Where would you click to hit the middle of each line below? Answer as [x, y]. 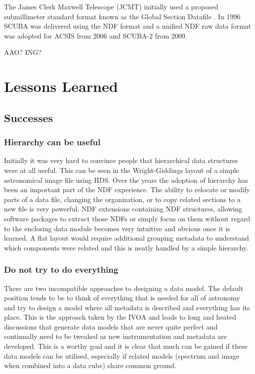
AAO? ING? [23, 52]
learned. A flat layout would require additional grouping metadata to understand [127, 238]
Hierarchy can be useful [52, 142]
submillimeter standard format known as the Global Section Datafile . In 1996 [122, 16]
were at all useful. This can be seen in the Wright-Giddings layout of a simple [122, 170]
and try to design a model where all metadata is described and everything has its [127, 307]
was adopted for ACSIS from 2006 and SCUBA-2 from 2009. [96, 35]
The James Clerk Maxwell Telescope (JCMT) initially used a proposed [111, 6]
